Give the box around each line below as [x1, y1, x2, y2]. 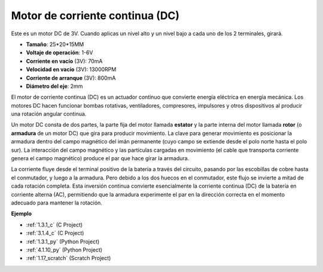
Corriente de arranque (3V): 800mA [26, 74, 116, 81]
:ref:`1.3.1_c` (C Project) [26, 221, 83, 228]
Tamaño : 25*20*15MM [26, 41, 84, 48]
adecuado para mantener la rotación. [11, 199, 103, 206]
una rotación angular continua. [11, 111, 87, 118]
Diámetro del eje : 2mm [26, 82, 83, 90]
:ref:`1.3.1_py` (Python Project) [26, 238, 100, 245]
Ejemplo [11, 210, 32, 218]
